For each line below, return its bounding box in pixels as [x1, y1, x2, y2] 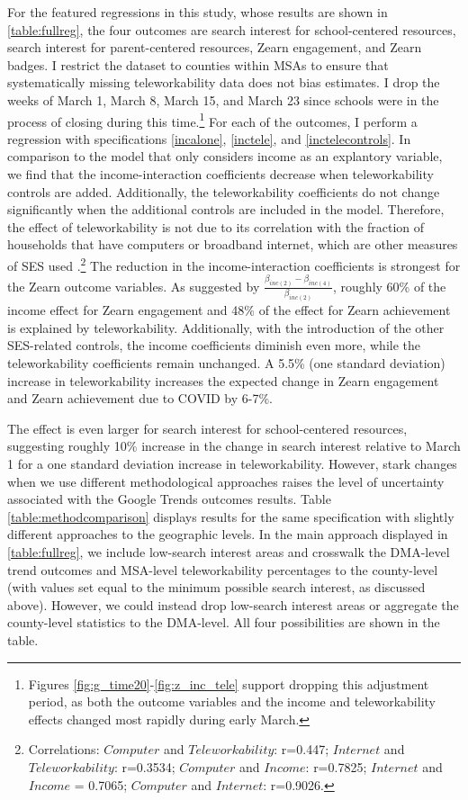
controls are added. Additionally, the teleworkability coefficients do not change [7, 182, 440, 201]
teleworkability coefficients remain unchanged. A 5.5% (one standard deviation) [7, 354, 445, 373]
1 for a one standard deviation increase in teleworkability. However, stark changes [7, 454, 457, 472]
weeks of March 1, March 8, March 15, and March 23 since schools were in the [7, 90, 439, 109]
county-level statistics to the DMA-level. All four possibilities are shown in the [7, 613, 440, 632]
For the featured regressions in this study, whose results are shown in [7, 3, 388, 21]
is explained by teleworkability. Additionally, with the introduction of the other [7, 318, 445, 337]
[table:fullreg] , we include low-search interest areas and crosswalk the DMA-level [7, 542, 450, 561]
